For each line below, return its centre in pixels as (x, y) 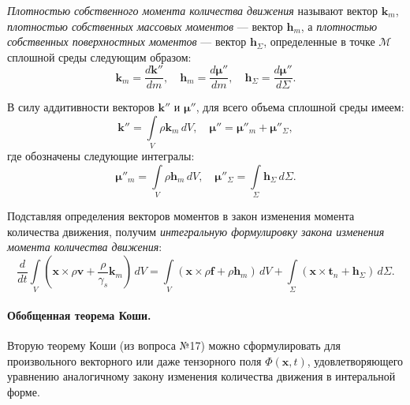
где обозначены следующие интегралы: (101, 156)
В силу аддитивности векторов (81, 107)
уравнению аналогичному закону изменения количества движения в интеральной (201, 376)
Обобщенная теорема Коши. (79, 315)
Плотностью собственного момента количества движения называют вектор (193, 10)
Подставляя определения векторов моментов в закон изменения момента (181, 216)
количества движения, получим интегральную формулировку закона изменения (196, 231)
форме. (24, 391)
